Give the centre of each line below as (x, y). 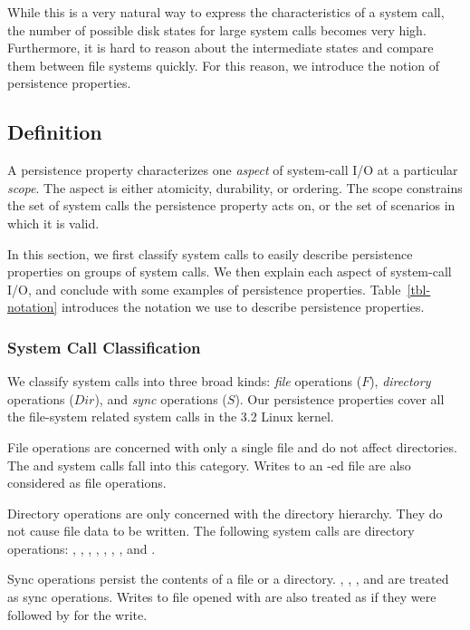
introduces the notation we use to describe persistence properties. (243, 307)
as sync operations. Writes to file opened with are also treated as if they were (222, 597)
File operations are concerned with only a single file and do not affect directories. (232, 446)
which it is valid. (53, 223)
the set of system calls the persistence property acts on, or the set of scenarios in (231, 205)
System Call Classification (104, 347)
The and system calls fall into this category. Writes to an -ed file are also (209, 465)
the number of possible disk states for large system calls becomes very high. (217, 29)
